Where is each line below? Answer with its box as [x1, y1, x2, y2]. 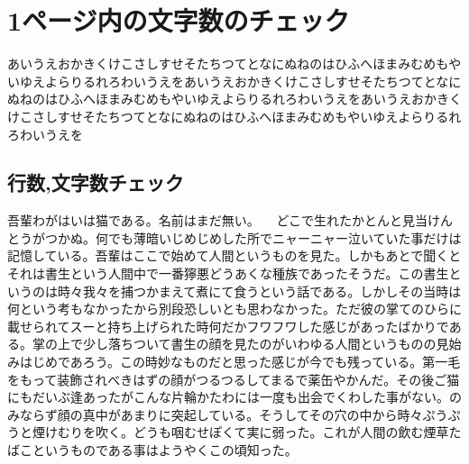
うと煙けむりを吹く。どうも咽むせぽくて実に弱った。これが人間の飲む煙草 [7, 423, 449, 441]
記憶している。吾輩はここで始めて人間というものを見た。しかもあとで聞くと [7, 246, 462, 265]
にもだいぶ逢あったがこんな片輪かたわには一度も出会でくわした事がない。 [7, 387, 449, 406]
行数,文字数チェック [7, 168, 184, 196]
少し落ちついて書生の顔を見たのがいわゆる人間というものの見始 [82, 334, 462, 353]
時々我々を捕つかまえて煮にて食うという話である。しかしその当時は [57, 281, 462, 300]
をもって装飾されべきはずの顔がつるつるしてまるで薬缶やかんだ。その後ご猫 [7, 369, 460, 388]
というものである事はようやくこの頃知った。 [32, 441, 298, 459]
